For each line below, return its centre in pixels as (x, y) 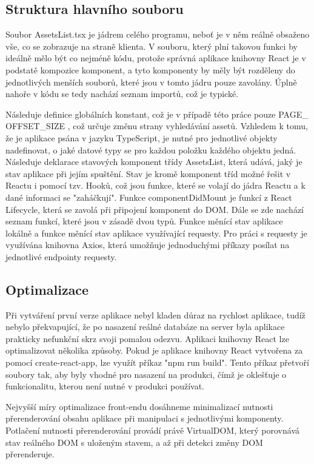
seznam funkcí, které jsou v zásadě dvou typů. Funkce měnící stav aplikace (144, 221)
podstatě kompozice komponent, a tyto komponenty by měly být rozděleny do (150, 69)
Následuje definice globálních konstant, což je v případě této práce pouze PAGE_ (157, 114)
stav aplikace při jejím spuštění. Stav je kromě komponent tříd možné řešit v (148, 173)
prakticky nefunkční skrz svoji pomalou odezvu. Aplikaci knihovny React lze (147, 338)
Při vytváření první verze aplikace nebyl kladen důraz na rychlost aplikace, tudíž (155, 314)
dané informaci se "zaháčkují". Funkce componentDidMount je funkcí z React (149, 197)
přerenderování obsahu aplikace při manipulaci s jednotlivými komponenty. (145, 418)
